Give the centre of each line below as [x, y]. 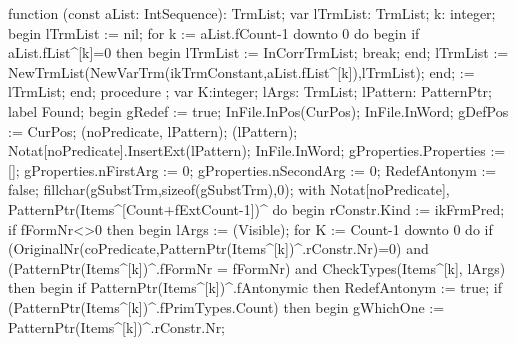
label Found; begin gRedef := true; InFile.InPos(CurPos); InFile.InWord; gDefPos [258, 110]
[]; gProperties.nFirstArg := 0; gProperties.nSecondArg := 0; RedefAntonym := [252, 169]
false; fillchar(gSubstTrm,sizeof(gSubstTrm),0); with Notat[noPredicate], [229, 189]
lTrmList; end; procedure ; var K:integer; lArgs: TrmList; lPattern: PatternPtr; [250, 91]
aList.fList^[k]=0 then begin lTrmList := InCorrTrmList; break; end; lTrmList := [258, 52]
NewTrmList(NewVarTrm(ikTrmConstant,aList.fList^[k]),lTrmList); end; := [241, 71]
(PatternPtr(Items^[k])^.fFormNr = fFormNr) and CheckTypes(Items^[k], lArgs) [257, 267]
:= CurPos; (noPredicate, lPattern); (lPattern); [153, 130]
